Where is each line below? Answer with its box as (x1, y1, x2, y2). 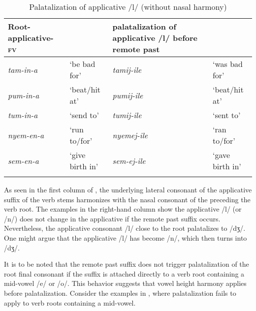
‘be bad (69, 58, 96, 69)
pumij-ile (112, 89, 143, 101)
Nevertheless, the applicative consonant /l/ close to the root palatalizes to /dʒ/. (4, 223, 246, 233)
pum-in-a (8, 89, 39, 101)
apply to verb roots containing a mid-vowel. (4, 297, 136, 308)
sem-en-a (8, 155, 39, 166)
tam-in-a (8, 63, 38, 75)
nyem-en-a (8, 129, 44, 141)
